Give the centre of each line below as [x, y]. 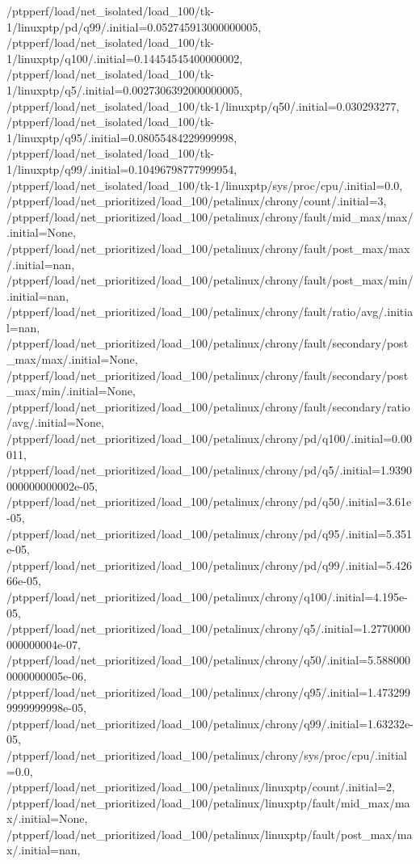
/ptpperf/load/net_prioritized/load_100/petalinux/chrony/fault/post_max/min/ [210, 280]
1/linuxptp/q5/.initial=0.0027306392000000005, [125, 89]
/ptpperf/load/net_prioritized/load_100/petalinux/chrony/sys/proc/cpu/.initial [207, 754]
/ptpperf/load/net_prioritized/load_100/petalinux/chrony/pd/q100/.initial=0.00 [209, 438]
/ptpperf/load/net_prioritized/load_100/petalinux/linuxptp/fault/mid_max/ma [208, 802]
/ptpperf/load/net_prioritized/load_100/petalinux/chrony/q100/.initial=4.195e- [207, 596]
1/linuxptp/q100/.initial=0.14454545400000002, [125, 58]
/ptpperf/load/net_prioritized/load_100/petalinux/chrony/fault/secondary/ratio [208, 406]
